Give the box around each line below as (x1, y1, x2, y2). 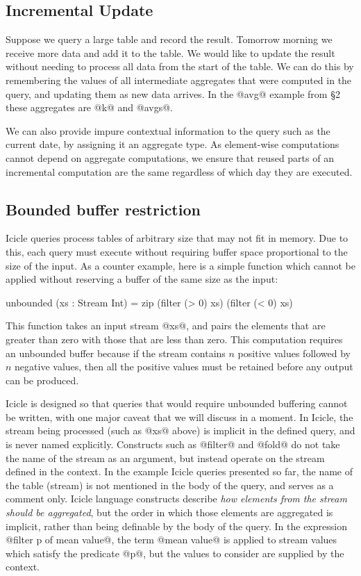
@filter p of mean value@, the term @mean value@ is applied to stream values (6, 532, 337, 547)
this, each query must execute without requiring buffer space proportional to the (6, 244, 348, 258)
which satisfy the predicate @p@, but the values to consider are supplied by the (6, 545, 344, 560)
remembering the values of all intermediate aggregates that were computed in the (6, 72, 352, 87)
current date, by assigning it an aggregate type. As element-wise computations (6, 137, 339, 151)
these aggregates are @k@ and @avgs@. (6, 100, 174, 115)
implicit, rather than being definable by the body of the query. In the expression (6, 518, 347, 533)
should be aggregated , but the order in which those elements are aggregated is (6, 505, 333, 520)
